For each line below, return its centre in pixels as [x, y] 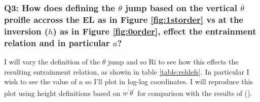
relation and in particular [57, 42]
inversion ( [26, 31]
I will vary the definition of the [52, 61]
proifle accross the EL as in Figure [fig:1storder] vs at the [124, 19]
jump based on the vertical [181, 7]
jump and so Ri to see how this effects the [173, 61]
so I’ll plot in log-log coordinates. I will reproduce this [169, 81]
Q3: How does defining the [60, 7]
